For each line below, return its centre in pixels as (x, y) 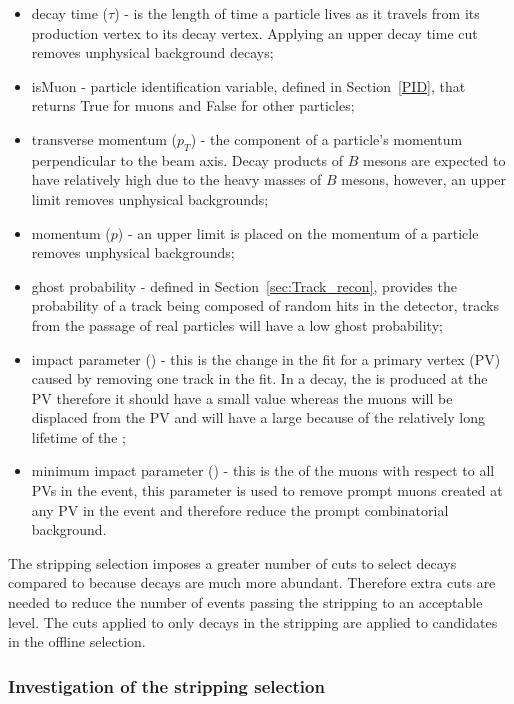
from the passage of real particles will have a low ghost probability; (237, 324)
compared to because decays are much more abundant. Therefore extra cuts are (252, 582)
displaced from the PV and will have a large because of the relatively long (258, 417)
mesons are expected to (434, 159)
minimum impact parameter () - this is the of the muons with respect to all (263, 470)
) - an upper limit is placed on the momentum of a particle (298, 232)
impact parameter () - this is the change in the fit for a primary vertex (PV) (266, 358)
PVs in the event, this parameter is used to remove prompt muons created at (267, 490)
